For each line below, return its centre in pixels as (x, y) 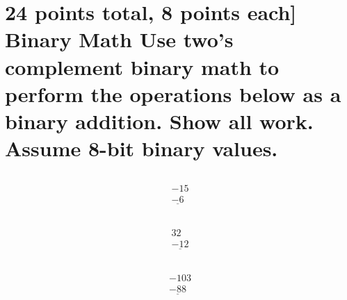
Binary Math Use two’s (119, 39)
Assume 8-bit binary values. (142, 148)
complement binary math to (142, 66)
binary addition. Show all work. (159, 120)
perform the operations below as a (173, 93)
